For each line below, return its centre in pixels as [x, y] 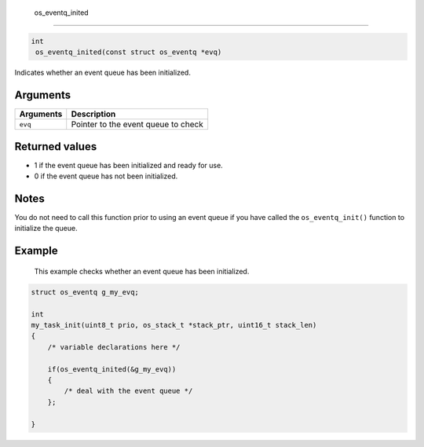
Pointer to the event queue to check [137, 124]
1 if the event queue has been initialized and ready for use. [128, 165]
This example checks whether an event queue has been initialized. [142, 271]
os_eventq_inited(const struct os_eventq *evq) [129, 52]
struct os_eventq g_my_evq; [85, 292]
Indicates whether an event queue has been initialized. [103, 73]
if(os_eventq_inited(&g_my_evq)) [112, 369]
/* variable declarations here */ [114, 347]
